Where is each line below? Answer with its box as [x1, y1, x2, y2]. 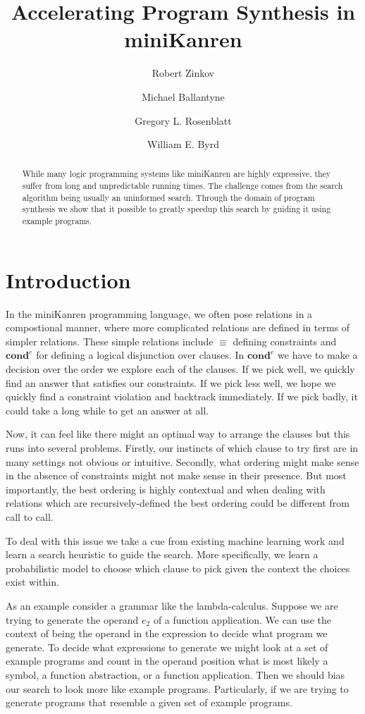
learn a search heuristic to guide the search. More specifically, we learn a [6, 547, 318, 562]
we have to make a [278, 347, 358, 362]
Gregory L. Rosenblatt [135, 113, 232, 128]
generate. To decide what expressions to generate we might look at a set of [6, 639, 328, 654]
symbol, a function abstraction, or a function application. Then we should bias [6, 667, 345, 682]
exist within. [6, 574, 59, 589]
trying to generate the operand [6, 612, 139, 627]
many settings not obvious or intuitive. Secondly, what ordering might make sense [6, 454, 359, 469]
